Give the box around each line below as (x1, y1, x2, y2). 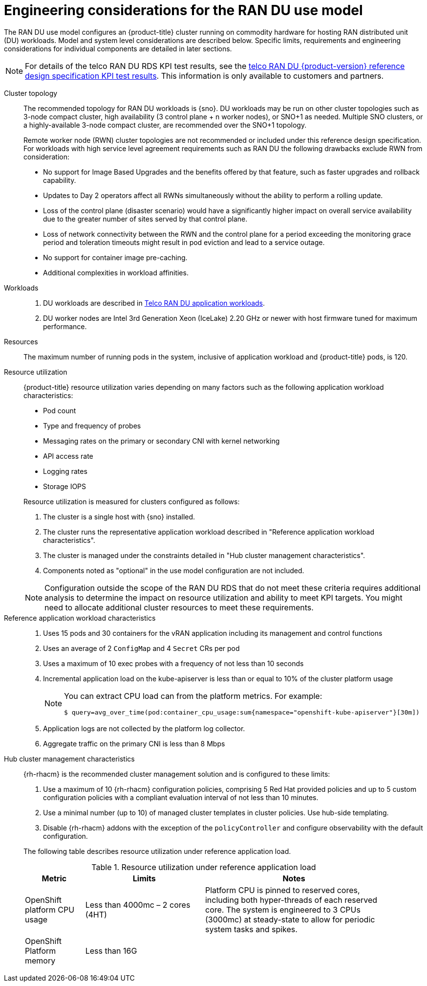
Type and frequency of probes (43, 421, 141, 430)
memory (25, 955, 56, 965)
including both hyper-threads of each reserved (205, 895, 378, 905)
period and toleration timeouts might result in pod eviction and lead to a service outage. (43, 238, 325, 246)
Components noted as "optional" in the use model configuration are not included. (43, 566, 304, 575)
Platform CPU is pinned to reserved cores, (205, 885, 360, 895)
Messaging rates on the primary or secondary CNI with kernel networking (43, 436, 280, 445)
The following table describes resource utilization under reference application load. (23, 847, 291, 855)
